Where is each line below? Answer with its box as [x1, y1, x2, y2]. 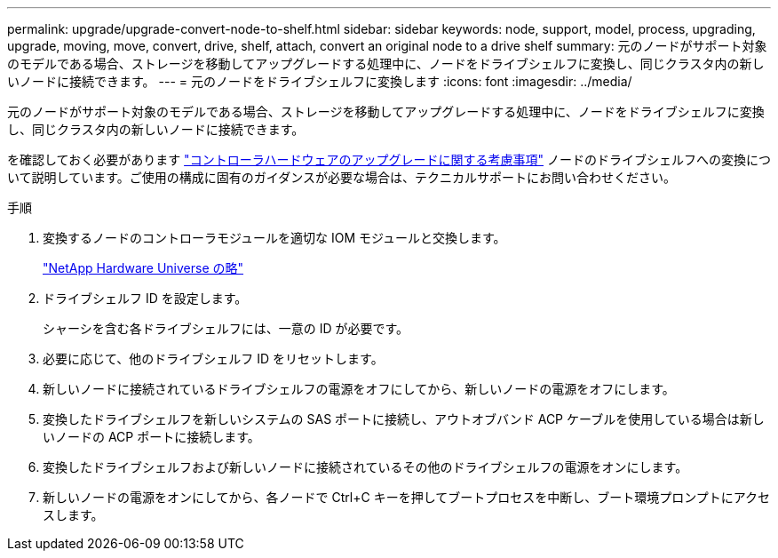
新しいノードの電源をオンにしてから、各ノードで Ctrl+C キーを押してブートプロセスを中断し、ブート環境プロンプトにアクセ [43, 490, 771, 505]
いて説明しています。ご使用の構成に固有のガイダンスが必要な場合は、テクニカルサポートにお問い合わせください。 [7, 170, 676, 185]
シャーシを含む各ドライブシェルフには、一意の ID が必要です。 [43, 321, 409, 336]
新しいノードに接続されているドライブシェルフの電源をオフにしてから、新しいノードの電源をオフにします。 [43, 381, 675, 396]
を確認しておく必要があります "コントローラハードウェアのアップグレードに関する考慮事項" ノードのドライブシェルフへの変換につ [7, 152, 771, 167]
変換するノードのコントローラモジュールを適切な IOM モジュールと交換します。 [43, 230, 506, 245]
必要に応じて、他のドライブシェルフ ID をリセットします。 [43, 351, 384, 366]
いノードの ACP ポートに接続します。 [43, 429, 260, 444]
